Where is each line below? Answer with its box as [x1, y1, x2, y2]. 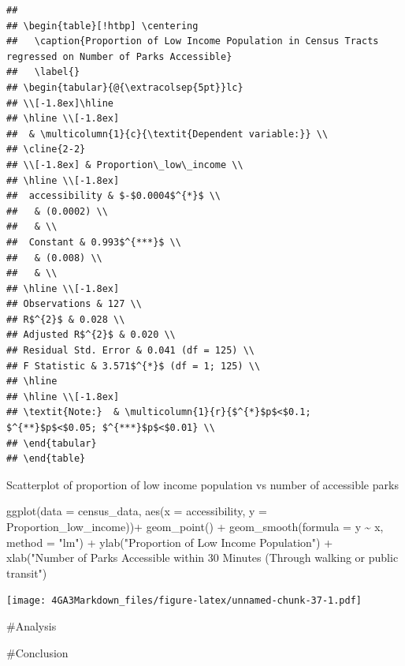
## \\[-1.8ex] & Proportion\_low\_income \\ [6, 159, 243, 170]
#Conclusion [6, 644, 69, 660]
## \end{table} [6, 453, 86, 465]
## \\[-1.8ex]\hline [6, 97, 114, 109]
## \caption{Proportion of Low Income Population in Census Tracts [6, 36, 379, 47]
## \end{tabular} [6, 437, 97, 449]
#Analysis [6, 618, 57, 634]
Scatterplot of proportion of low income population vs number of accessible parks [6, 476, 399, 492]
